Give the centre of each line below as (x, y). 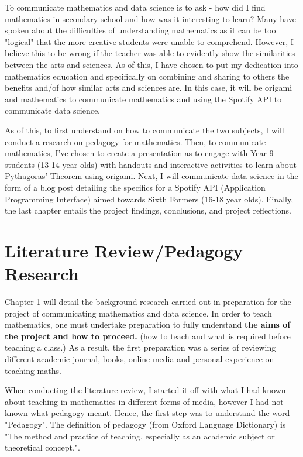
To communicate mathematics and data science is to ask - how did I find (135, 7)
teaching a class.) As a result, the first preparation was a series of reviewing (140, 347)
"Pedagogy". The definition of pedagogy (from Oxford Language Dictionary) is (145, 424)
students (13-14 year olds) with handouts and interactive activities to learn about (151, 164)
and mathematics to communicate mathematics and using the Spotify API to (143, 99)
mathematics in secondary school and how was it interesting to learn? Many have (150, 18)
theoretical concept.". (42, 447)
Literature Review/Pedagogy (124, 250)
